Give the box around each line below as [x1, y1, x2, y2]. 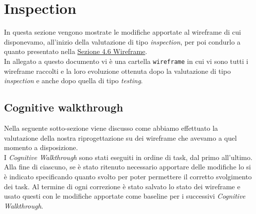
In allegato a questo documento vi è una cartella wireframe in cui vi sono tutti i [4, 55, 249, 66]
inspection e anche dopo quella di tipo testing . [4, 75, 143, 86]
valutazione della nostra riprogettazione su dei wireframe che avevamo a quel [4, 132, 237, 143]
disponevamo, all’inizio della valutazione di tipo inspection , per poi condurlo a [4, 36, 241, 47]
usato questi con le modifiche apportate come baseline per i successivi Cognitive [4, 191, 246, 201]
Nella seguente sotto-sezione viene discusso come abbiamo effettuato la [4, 122, 218, 133]
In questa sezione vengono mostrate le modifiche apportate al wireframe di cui [4, 27, 241, 37]
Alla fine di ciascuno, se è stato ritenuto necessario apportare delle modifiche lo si [4, 161, 251, 172]
